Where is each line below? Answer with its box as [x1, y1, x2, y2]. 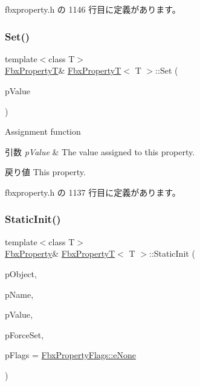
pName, [5, 288, 34, 300]
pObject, [5, 267, 37, 280]
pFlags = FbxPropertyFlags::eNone [5, 349, 136, 361]
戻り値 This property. [5, 166, 86, 178]
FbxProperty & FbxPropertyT [5, 247, 115, 260]
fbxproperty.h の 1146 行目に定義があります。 [5, 3, 181, 15]
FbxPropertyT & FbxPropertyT [5, 64, 121, 77]
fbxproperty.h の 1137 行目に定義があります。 [5, 185, 181, 198]
